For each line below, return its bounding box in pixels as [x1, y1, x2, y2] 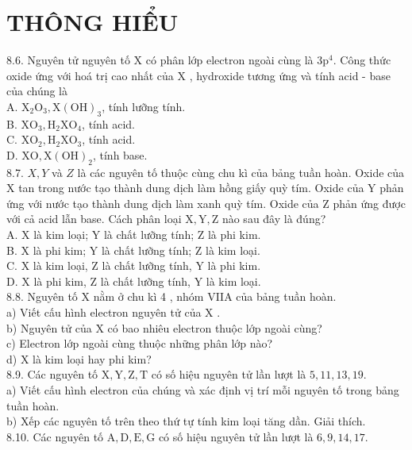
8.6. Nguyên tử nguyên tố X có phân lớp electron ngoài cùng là [6, 52, 314, 68]
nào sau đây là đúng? [221, 210, 326, 227]
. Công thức [333, 52, 391, 68]
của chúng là [6, 83, 67, 99]
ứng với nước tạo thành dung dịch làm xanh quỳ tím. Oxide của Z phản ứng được [6, 194, 406, 211]
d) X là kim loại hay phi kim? [6, 350, 152, 367]
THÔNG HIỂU [6, 6, 179, 38]
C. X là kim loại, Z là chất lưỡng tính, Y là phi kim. [6, 257, 261, 274]
